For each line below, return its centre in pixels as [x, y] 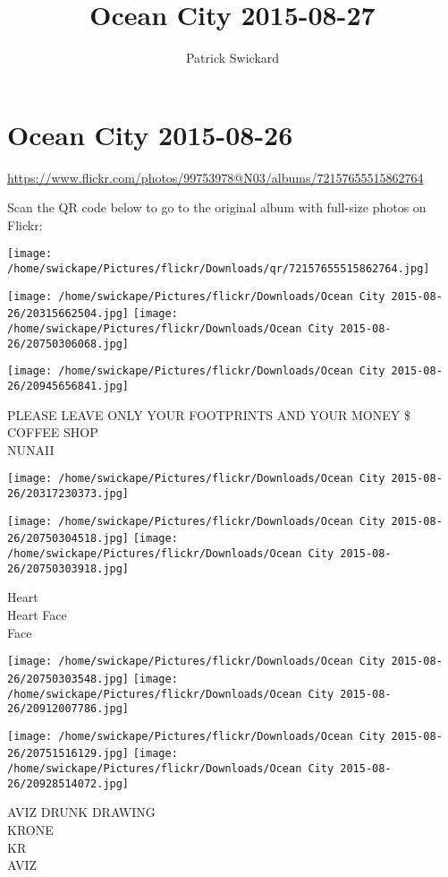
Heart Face [37, 615]
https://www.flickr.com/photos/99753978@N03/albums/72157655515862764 [216, 177]
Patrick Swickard [232, 58]
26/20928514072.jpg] [68, 783]
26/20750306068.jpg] [68, 344]
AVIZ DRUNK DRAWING [81, 812]
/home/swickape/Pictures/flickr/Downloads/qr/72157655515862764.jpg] [219, 269]
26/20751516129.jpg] [68, 754]
